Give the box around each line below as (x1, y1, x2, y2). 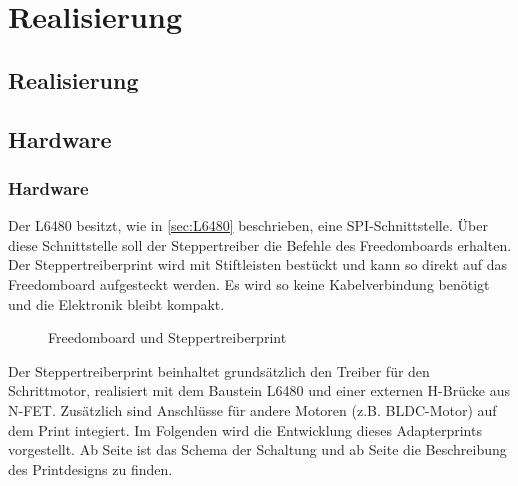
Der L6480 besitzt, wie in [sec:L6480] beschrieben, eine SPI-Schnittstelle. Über (8, 215, 488, 236)
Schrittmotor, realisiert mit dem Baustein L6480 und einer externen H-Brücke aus (8, 380, 510, 401)
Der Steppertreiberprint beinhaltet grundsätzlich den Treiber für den (8, 360, 430, 381)
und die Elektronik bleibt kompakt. (8, 293, 225, 314)
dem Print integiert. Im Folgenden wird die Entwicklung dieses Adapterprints (8, 419, 482, 440)
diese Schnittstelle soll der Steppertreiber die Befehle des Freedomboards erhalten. (8, 234, 512, 255)
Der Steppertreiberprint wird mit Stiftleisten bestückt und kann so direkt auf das (8, 254, 508, 275)
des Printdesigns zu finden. (8, 458, 173, 479)
